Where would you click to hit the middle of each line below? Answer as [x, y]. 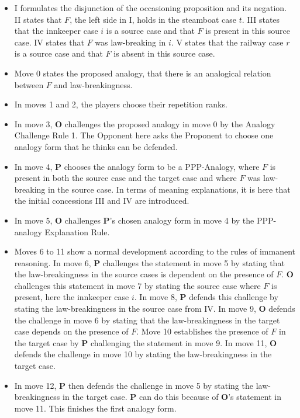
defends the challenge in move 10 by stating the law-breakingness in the [143, 354]
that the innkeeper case [56, 31]
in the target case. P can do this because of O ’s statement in [172, 397]
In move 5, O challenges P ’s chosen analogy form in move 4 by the [134, 220]
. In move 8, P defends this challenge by [206, 297]
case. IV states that [49, 42]
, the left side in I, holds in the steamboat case [153, 19]
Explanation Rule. [77, 231]
